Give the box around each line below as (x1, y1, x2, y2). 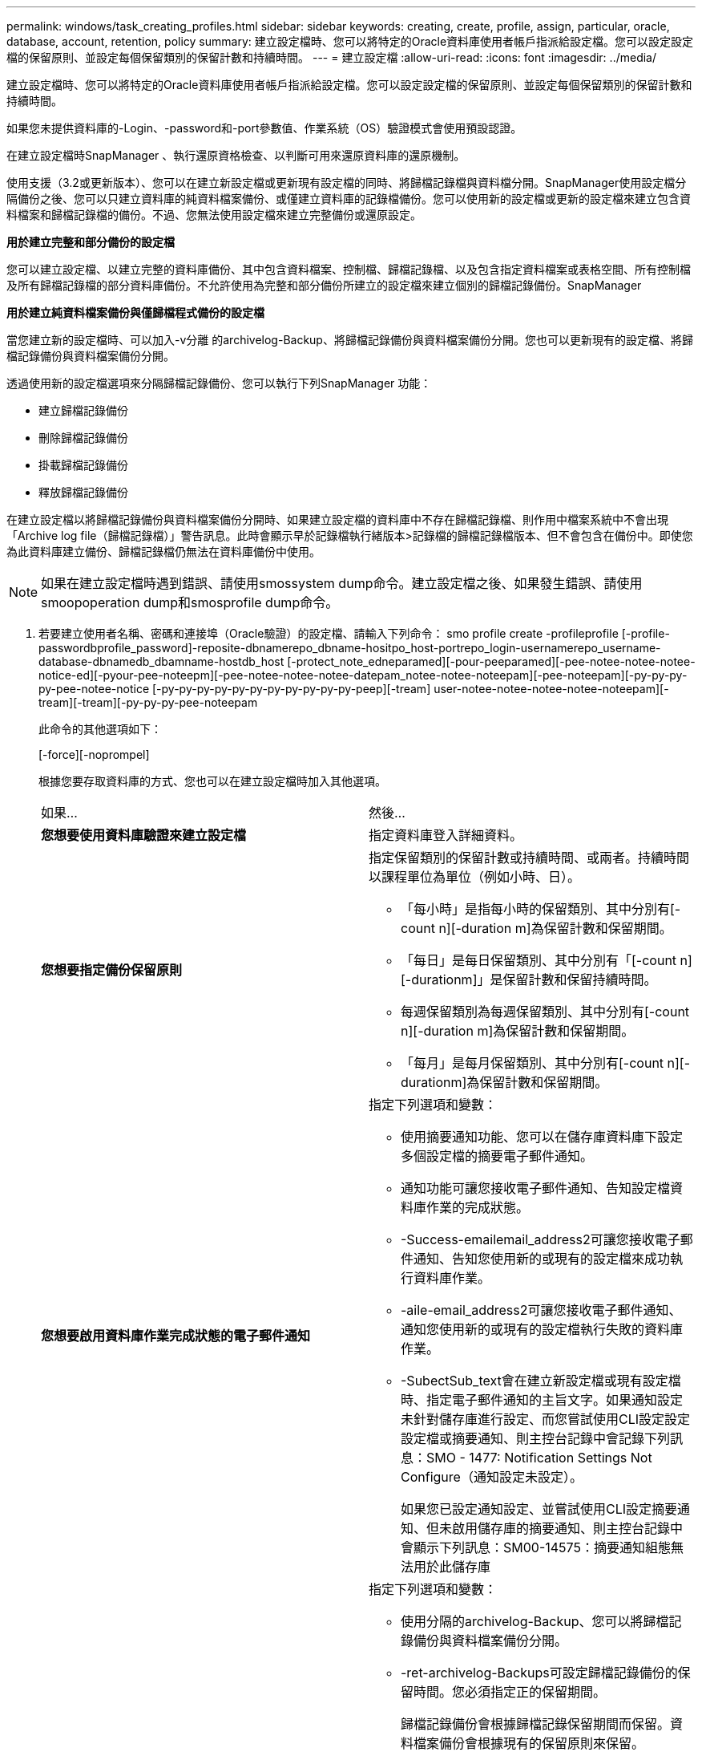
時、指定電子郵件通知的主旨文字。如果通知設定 (401, 1392, 684, 1408)
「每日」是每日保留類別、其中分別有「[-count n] (401, 952, 692, 968)
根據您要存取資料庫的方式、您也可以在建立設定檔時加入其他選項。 (38, 774, 386, 788)
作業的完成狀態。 (426, 1199, 530, 1215)
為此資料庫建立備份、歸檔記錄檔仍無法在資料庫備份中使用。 (6, 545, 321, 558)
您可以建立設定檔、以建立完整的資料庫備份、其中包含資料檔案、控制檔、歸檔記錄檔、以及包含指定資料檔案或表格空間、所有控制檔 (6, 262, 691, 276)
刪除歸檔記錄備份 (38, 431, 128, 444)
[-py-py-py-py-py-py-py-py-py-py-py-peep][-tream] (151, 682, 431, 696)
